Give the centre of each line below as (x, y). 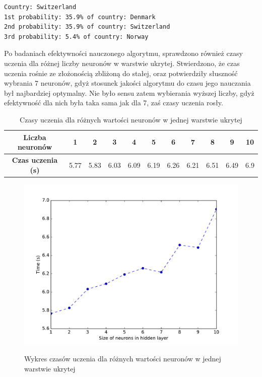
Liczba (35, 137)
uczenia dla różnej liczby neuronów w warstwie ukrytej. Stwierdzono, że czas (122, 63)
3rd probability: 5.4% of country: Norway (76, 37)
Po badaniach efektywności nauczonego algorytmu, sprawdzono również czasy (123, 53)
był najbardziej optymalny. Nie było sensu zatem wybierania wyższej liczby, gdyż (129, 92)
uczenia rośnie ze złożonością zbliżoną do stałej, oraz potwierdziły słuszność (121, 73)
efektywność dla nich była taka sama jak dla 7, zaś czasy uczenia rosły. (114, 103)
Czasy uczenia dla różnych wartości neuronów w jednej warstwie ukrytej (131, 119)
